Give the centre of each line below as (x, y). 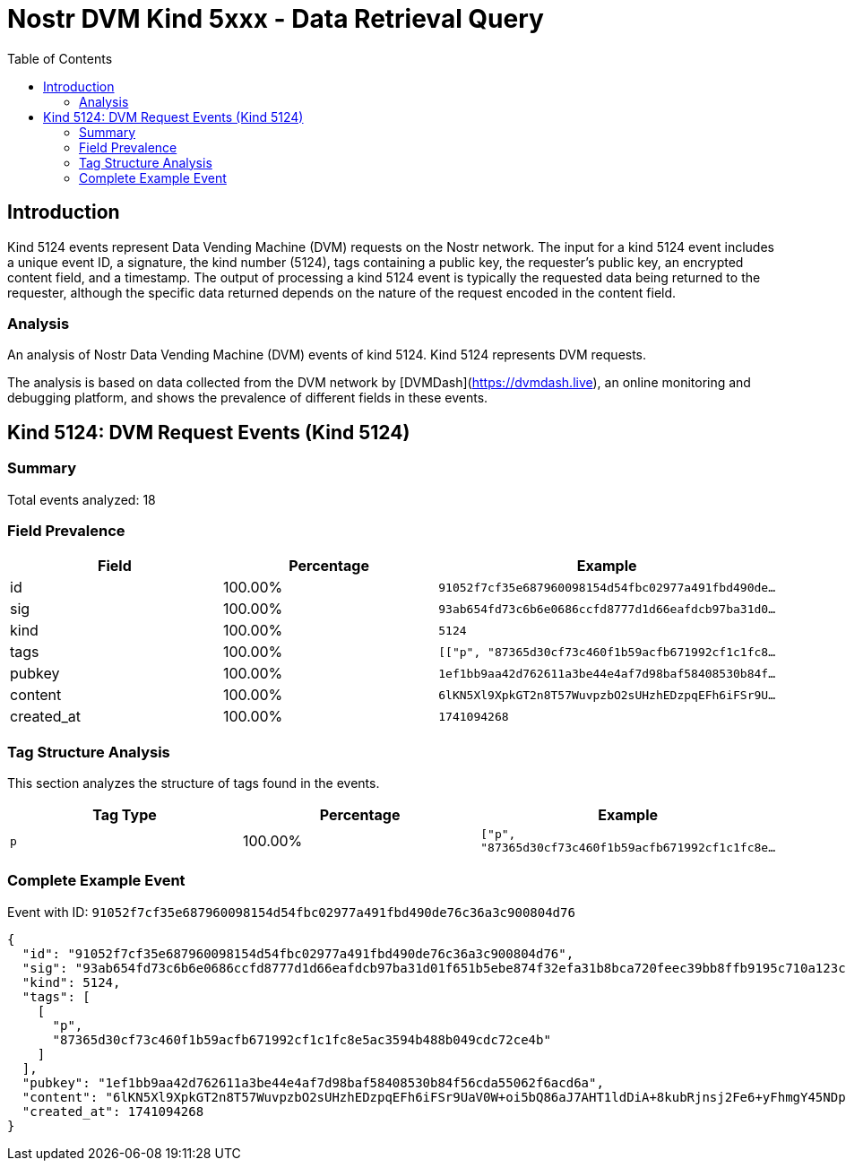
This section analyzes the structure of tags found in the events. (194, 783)
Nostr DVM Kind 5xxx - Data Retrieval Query (276, 19)
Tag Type (125, 815)
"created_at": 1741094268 (113, 1111)
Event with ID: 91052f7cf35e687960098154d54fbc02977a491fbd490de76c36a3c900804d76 (291, 912)
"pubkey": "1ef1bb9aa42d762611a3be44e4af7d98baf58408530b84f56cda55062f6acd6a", (313, 1082)
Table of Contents (60, 58)
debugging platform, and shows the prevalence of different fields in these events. (248, 398)
